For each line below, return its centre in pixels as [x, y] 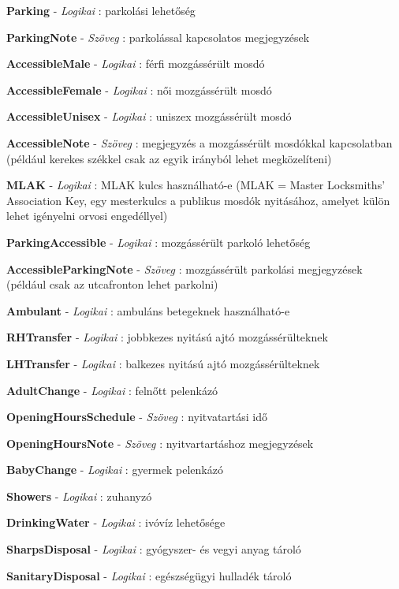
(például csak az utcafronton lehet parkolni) [112, 284]
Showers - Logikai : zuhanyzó [79, 496]
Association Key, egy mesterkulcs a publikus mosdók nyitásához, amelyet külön [198, 200]
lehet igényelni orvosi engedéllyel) [87, 216]
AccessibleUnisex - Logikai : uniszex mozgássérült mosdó [149, 116]
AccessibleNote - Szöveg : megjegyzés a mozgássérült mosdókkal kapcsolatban [199, 142]
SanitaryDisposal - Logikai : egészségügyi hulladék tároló [149, 575]
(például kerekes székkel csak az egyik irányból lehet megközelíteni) [169, 158]
